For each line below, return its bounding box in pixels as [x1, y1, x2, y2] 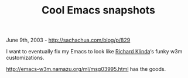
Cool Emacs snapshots [42, 4, 155, 17]
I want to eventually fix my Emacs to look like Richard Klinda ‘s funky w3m [6, 48, 183, 55]
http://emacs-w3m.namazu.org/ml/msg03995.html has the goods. [6, 66, 166, 73]
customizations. [6, 54, 45, 62]
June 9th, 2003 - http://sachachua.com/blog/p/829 [6, 36, 131, 44]
